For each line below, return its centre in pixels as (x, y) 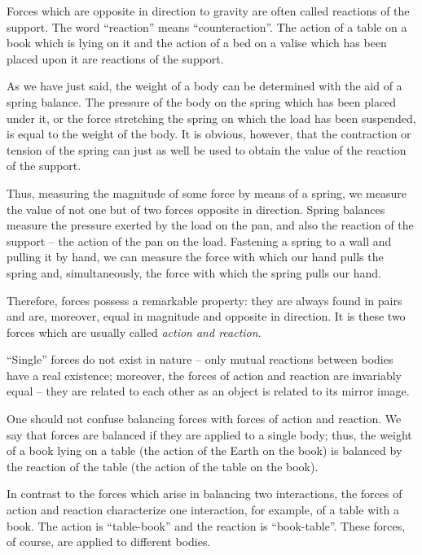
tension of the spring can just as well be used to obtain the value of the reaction (207, 149)
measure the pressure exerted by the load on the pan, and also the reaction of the (210, 225)
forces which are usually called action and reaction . (134, 332)
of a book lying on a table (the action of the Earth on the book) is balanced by (204, 450)
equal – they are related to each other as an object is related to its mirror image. (208, 391)
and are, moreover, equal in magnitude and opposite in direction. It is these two (206, 316)
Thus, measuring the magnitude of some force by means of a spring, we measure (207, 192)
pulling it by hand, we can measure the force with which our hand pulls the (195, 257)
